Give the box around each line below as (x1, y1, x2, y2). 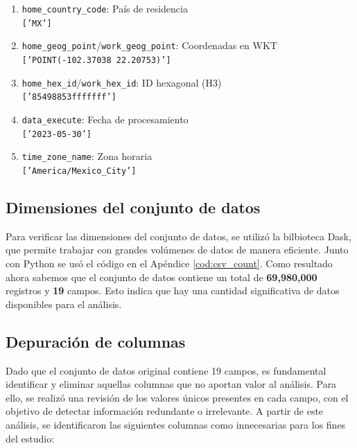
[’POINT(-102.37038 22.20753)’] (21, 55, 171, 65)
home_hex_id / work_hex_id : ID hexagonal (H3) (21, 75, 222, 89)
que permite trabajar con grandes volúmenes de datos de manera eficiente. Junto (6, 242, 349, 257)
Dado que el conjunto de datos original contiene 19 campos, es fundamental (6, 363, 326, 377)
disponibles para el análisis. (6, 296, 122, 311)
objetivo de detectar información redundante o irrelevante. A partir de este (6, 404, 324, 418)
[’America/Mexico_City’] (21, 165, 137, 176)
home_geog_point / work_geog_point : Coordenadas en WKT (21, 38, 277, 53)
